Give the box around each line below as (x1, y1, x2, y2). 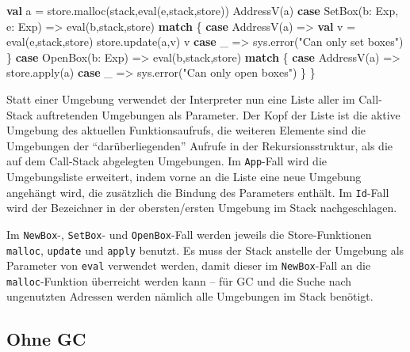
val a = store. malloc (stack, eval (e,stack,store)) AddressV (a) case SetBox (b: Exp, (6, 2, 399, 18)
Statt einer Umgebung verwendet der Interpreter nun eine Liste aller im (6, 90, 355, 107)
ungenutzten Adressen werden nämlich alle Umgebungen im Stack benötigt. (6, 288, 374, 305)
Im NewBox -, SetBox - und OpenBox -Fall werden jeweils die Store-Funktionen (6, 225, 372, 242)
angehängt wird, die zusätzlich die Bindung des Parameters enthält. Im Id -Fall (6, 184, 389, 200)
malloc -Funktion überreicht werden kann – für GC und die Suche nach (6, 272, 352, 289)
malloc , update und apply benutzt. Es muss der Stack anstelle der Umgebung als (6, 241, 404, 258)
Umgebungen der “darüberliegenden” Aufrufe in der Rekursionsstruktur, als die (6, 137, 393, 153)
